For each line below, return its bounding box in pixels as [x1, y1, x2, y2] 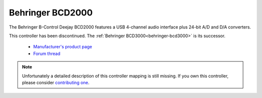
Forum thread [33, 51, 61, 56]
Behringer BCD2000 [9, 7, 93, 18]
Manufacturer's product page [33, 44, 92, 50]
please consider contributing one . [22, 80, 90, 85]
